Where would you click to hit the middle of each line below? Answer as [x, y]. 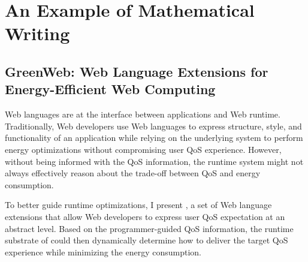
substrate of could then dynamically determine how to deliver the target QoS [147, 240]
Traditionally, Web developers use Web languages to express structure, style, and [153, 126]
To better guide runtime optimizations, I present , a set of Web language [138, 205]
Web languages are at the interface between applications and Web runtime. [143, 114]
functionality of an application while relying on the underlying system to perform [154, 138]
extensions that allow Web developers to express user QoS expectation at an [145, 216]
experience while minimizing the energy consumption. [103, 252]
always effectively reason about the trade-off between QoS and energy [133, 173]
